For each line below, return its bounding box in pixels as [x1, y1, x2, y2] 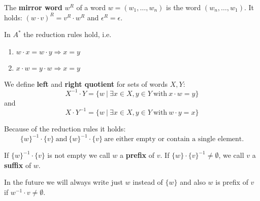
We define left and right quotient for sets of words [4, 78, 168, 89]
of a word [76, 2, 106, 12]
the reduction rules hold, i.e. [23, 29, 112, 40]
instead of [133, 177, 163, 187]
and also [180, 177, 206, 187]
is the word [166, 2, 201, 12]
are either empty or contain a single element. [104, 136, 244, 143]
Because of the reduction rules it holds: [4, 123, 126, 133]
